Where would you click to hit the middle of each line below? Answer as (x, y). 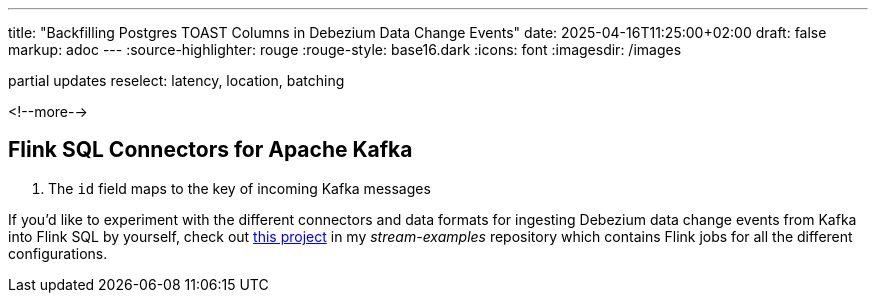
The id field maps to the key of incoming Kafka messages (239, 188)
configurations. (58, 253)
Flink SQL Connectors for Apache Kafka (210, 150)
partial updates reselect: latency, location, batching (176, 80)
